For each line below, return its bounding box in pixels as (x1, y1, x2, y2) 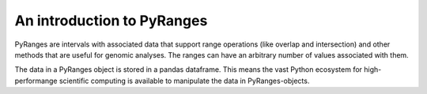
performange (14, 76, 59, 85)
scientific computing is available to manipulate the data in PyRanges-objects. (59, 76, 310, 85)
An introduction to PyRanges (14, 12, 208, 29)
